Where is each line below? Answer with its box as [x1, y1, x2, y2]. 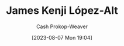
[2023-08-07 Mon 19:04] [32, 34, 92, 41]
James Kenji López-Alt [5, 4, 119, 17]
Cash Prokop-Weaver [36, 23, 88, 30]
